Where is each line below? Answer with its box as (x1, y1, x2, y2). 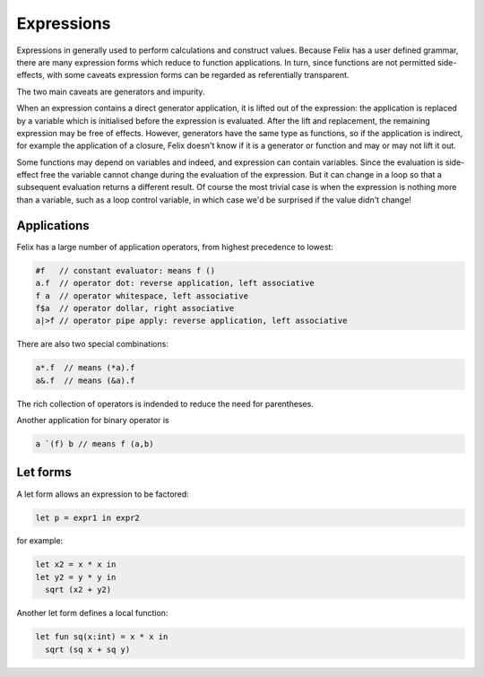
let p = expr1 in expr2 (35, 512, 141, 523)
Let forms (16, 464, 72, 480)
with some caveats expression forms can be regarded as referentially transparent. (46, 70, 350, 81)
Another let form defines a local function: (16, 608, 169, 619)
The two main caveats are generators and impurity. (16, 86, 205, 97)
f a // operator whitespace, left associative (35, 291, 248, 300)
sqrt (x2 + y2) (45, 585, 112, 595)
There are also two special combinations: (16, 339, 169, 350)
